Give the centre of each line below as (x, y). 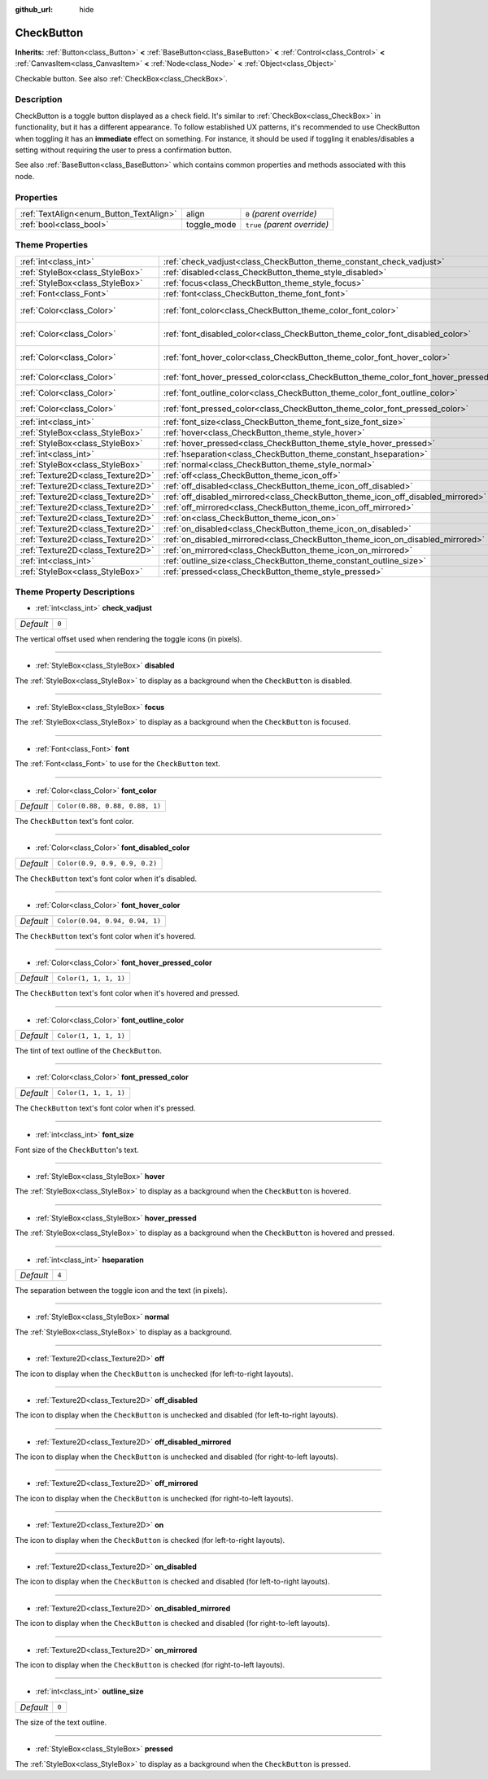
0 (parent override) (281, 213)
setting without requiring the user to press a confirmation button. (123, 150)
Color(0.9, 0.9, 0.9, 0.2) (107, 863)
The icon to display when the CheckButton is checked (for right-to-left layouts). (150, 1665)
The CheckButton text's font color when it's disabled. (106, 879)
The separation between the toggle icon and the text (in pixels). (121, 1290)
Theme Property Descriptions (75, 592)
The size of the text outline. (61, 1722)
